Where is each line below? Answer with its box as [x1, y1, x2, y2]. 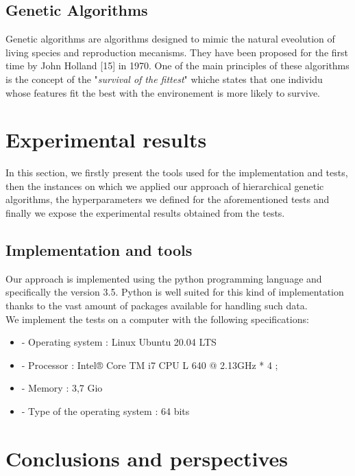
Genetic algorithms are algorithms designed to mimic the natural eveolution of [5, 32, 335, 46]
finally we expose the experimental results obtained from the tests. [5, 206, 285, 220]
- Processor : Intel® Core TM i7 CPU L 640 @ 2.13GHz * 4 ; [21, 357, 278, 372]
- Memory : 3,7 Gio [21, 381, 103, 395]
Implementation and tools [5, 239, 193, 261]
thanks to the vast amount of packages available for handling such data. [5, 298, 308, 313]
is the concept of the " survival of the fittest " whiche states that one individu [5, 71, 323, 86]
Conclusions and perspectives [5, 444, 289, 472]
